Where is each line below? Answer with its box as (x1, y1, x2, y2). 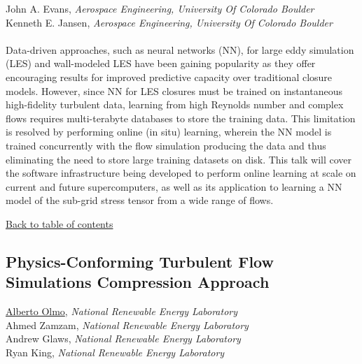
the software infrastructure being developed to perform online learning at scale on (6, 166, 356, 180)
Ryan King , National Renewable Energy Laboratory (6, 344, 225, 359)
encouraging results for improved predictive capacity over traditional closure (6, 69, 333, 84)
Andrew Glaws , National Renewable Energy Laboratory (6, 331, 241, 346)
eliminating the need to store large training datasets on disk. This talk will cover (6, 152, 352, 166)
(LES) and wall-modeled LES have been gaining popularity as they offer (6, 56, 316, 71)
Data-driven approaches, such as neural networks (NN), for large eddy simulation (6, 42, 354, 57)
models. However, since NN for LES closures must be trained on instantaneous (6, 83, 342, 98)
